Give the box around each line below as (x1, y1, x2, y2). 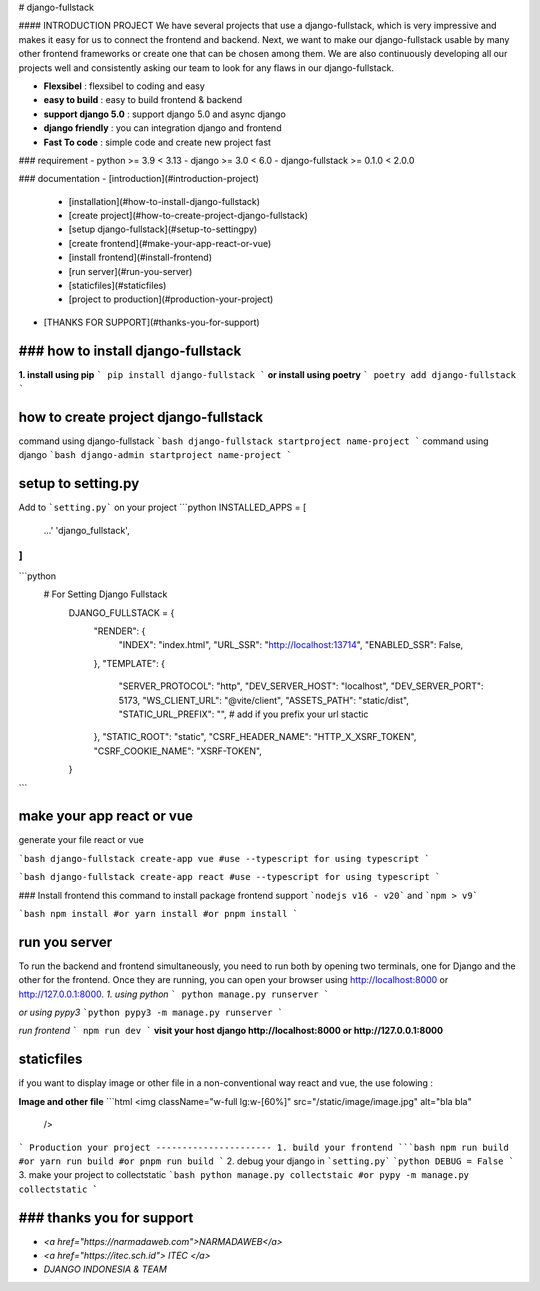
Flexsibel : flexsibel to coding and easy (43, 80, 205, 92)
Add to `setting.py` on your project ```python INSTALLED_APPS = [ (18, 501, 307, 514)
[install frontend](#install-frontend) (68, 251, 213, 264)
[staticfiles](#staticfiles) (68, 280, 167, 292)
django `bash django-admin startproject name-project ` (18, 449, 292, 461)
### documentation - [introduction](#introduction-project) (18, 173, 260, 185)
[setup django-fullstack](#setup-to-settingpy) (68, 223, 258, 235)
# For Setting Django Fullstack (43, 588, 168, 600)
